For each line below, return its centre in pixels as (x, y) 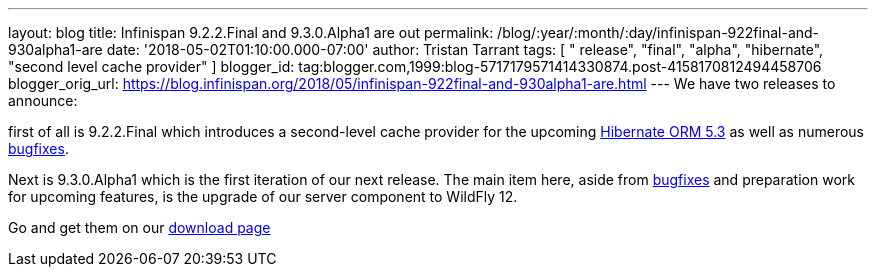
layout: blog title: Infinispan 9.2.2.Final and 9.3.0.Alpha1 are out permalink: (251, 32)
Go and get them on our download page (139, 227)
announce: (43, 100)
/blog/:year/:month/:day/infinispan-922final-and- (658, 32)
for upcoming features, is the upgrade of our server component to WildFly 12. (263, 196)
